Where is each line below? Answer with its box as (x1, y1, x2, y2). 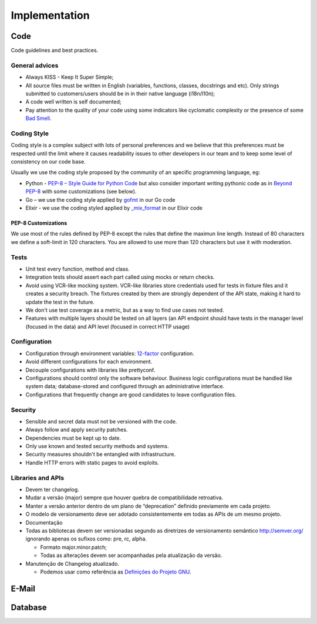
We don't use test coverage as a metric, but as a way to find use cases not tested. (25, 306, 224, 313)
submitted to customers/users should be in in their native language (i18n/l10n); (25, 90, 215, 97)
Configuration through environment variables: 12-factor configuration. (25, 350, 195, 357)
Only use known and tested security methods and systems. (25, 443, 169, 450)
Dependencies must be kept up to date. (25, 434, 122, 441)
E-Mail (11, 583, 35, 593)
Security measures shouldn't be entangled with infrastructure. (25, 451, 176, 458)
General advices (11, 61, 59, 69)
